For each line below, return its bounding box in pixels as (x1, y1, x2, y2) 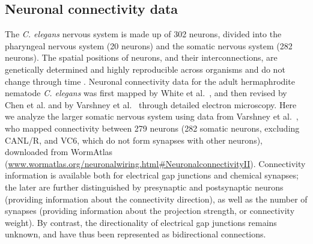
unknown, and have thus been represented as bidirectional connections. (5, 228, 266, 240)
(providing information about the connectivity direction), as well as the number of (5, 192, 308, 205)
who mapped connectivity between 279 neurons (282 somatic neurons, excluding (5, 121, 300, 134)
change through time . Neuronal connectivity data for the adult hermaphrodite (5, 75, 295, 87)
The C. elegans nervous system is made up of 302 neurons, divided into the (5, 28, 282, 40)
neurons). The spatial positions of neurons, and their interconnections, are (5, 51, 278, 64)
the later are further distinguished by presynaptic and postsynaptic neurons (5, 180, 284, 193)
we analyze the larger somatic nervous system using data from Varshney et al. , (5, 110, 299, 123)
